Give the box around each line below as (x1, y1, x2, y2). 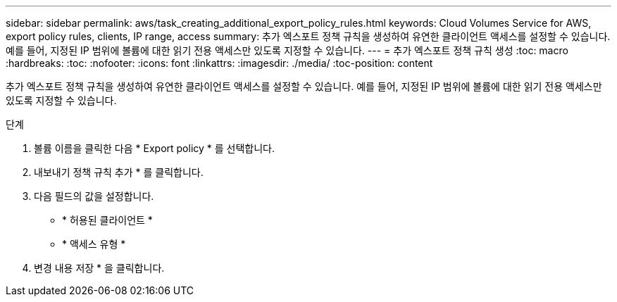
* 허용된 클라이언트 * (62, 214, 153, 226)
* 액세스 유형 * (62, 238, 126, 250)
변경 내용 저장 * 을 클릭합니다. (34, 262, 165, 274)
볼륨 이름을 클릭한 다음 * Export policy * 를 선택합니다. (34, 142, 275, 154)
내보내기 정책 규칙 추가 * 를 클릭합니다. (34, 166, 204, 178)
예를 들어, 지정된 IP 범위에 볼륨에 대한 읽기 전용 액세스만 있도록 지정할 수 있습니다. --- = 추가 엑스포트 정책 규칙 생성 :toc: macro (6, 44, 568, 56)
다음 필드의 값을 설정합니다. (34, 190, 154, 202)
